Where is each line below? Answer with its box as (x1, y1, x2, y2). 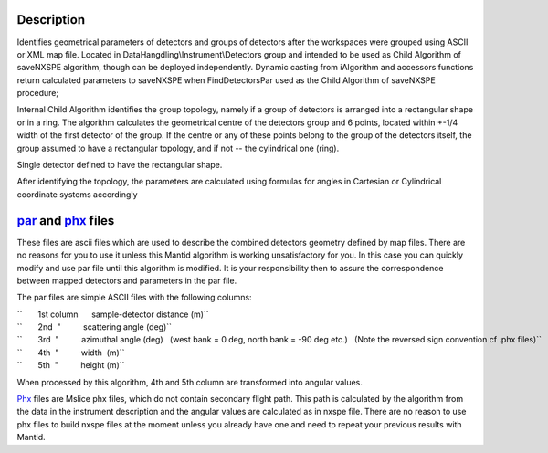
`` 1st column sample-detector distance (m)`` (16, 309, 209, 320)
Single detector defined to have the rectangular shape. (16, 160, 223, 171)
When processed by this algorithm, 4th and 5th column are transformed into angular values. (16, 376, 363, 387)
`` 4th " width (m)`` (16, 347, 125, 358)
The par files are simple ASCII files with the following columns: (16, 292, 252, 303)
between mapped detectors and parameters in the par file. (16, 275, 237, 286)
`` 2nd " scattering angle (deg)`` (16, 321, 173, 332)
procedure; (16, 88, 59, 99)
